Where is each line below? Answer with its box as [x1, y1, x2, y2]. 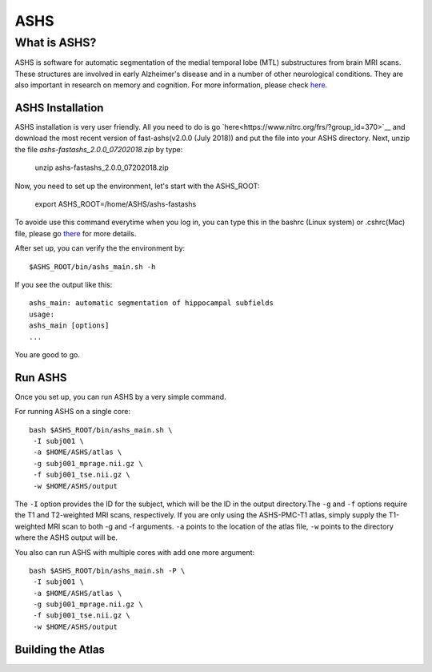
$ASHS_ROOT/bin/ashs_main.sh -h [29, 262, 156, 272]
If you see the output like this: [14, 280, 113, 289]
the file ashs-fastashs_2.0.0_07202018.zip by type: [14, 144, 183, 154]
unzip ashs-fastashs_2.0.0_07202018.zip [34, 163, 170, 172]
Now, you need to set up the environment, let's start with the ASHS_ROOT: [14, 181, 260, 191]
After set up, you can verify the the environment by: [14, 243, 186, 253]
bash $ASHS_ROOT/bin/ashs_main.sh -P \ [29, 565, 186, 575]
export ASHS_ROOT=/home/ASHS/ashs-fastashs [34, 199, 197, 209]
